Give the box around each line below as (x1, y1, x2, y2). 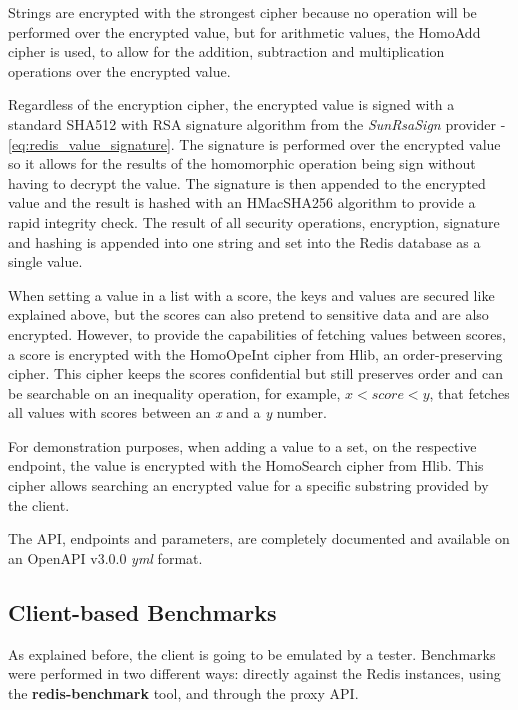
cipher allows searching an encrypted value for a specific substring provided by (8, 475, 489, 496)
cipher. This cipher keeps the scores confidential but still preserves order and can (8, 363, 504, 384)
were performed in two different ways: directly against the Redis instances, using (8, 663, 501, 684)
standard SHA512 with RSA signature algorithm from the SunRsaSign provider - (8, 113, 506, 134)
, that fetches (429, 382, 510, 403)
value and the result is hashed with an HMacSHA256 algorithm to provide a (8, 192, 476, 213)
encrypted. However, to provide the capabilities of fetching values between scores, (8, 323, 506, 344)
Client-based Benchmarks (8, 596, 277, 627)
